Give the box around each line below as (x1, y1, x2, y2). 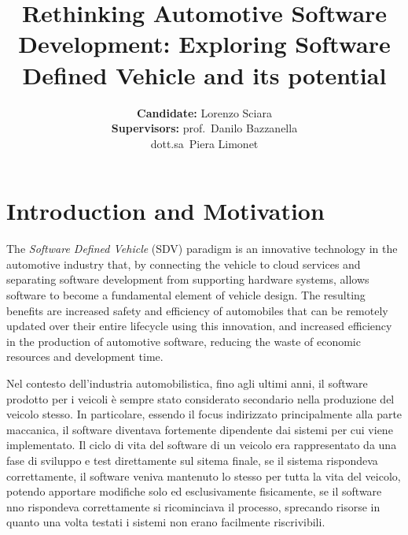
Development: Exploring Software (18, 28, 391, 60)
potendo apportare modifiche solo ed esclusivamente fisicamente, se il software (6, 483, 382, 500)
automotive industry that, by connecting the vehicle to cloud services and (6, 255, 361, 272)
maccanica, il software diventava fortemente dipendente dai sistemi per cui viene (6, 421, 393, 437)
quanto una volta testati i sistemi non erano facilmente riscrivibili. (6, 514, 325, 530)
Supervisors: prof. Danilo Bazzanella (111, 120, 298, 136)
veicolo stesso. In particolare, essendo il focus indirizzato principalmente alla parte (6, 406, 402, 422)
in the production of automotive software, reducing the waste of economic (6, 333, 361, 349)
